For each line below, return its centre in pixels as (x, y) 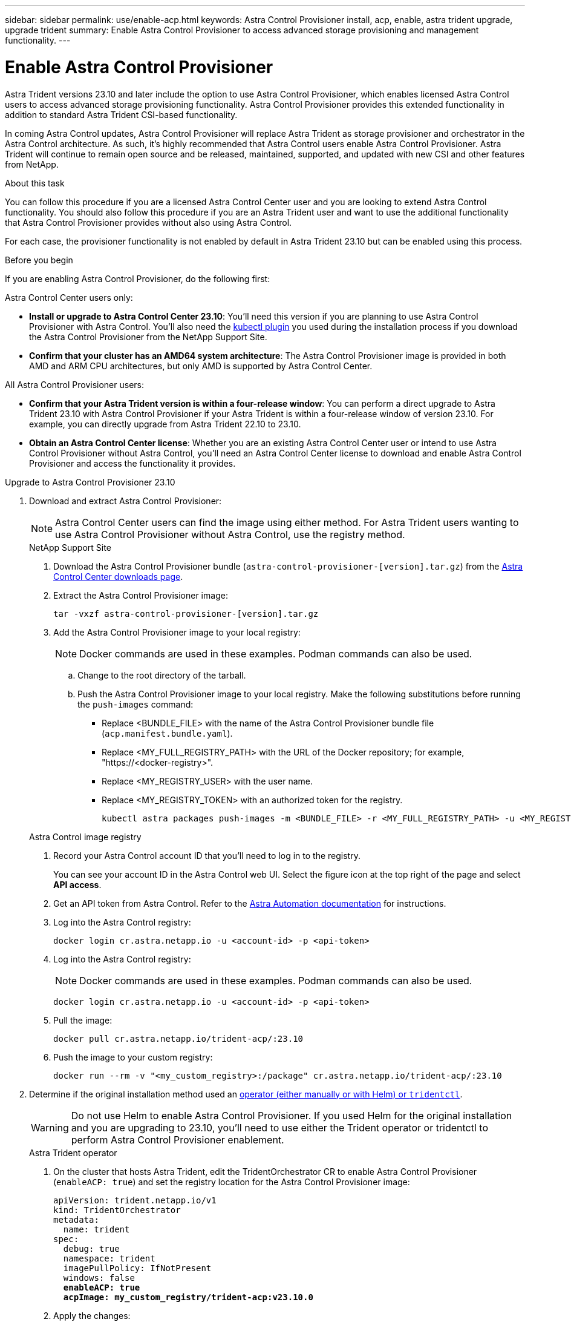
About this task (35, 183)
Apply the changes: (92, 1315)
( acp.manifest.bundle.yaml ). (167, 733)
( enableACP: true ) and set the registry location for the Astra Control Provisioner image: (232, 1182)
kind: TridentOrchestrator (117, 1210)
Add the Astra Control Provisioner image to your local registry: (177, 632)
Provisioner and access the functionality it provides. (132, 463)
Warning (50, 1127)
